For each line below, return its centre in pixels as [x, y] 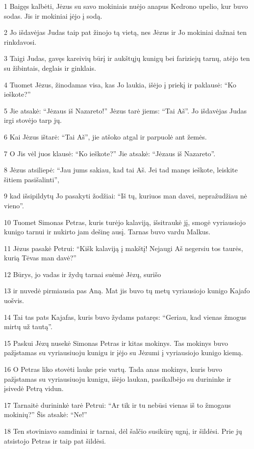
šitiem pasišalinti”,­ [32, 179]
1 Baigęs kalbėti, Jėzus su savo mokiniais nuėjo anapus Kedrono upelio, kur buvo [126, 6]
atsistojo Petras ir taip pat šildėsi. [55, 440]
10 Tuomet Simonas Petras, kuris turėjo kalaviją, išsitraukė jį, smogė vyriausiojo [125, 222]
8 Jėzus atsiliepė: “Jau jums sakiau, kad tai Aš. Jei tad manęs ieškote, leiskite [121, 170]
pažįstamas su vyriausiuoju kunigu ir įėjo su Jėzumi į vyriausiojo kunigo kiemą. [124, 352]
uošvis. [14, 300]
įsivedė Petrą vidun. [34, 388]
